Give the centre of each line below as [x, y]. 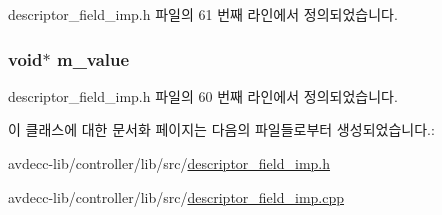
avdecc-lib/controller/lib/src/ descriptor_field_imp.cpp [176, 196]
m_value [93, 58]
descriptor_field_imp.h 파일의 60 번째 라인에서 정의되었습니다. [203, 95]
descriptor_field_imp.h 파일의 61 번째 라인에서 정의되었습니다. [203, 14]
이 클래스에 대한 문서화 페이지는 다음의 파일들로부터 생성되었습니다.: [221, 129]
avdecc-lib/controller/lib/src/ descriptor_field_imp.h [169, 163]
